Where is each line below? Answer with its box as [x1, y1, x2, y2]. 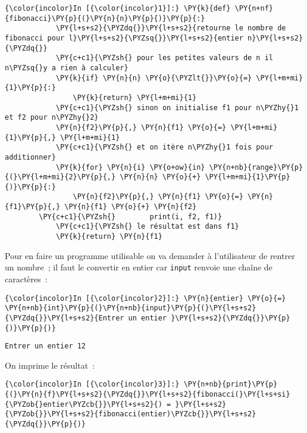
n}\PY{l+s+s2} [248, 33, 303, 42]
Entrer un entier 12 [5, 342, 86, 351]
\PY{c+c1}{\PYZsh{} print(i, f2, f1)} [39, 212, 223, 221]
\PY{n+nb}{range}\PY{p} [209, 163, 303, 172]
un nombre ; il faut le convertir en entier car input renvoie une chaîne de [5, 261, 272, 273]
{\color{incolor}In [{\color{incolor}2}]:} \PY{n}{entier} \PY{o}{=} [5, 294, 286, 303]
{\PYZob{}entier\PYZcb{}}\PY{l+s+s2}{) [5, 400, 162, 409]
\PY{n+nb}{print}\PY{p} [183, 380, 278, 389]
